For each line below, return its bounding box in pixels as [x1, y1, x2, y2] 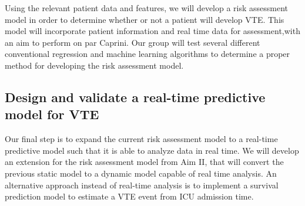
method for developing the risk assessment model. [5, 59, 184, 71]
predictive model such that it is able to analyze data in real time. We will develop [5, 144, 299, 156]
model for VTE [5, 105, 99, 123]
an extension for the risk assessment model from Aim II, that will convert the [5, 156, 284, 168]
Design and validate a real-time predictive [5, 87, 266, 106]
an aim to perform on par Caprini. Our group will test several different [5, 36, 260, 48]
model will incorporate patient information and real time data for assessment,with [5, 25, 300, 37]
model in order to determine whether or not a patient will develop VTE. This [5, 13, 284, 25]
